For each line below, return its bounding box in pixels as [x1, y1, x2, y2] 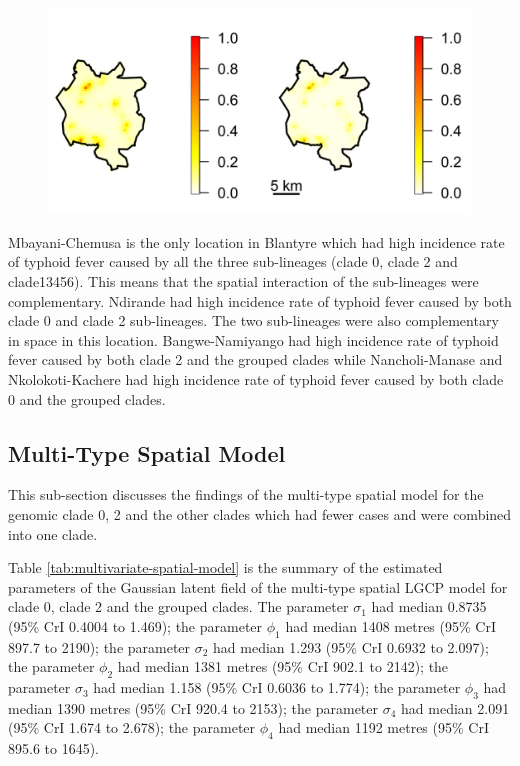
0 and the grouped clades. [8, 388, 166, 409]
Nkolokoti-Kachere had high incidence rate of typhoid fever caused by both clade [8, 368, 504, 389]
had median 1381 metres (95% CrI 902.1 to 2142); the [117, 656, 449, 677]
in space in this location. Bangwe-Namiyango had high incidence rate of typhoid [8, 329, 499, 350]
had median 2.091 [401, 697, 510, 718]
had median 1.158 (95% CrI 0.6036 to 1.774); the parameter [93, 677, 461, 698]
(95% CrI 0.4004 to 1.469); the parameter [8, 615, 263, 636]
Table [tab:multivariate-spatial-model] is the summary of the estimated [8, 557, 443, 578]
